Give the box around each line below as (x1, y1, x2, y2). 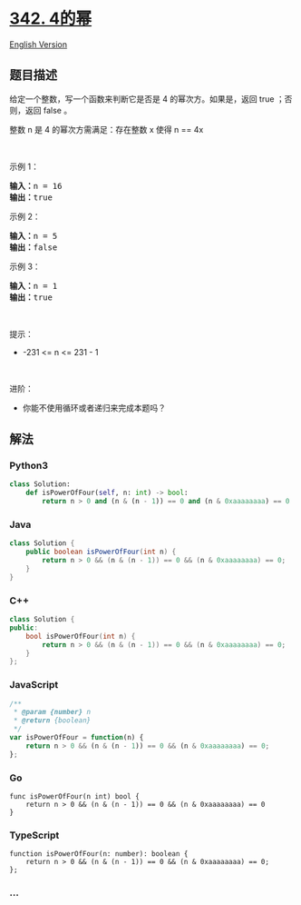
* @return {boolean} (13, 716, 92, 725)
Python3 (9, 460, 48, 472)
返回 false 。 (24, 104, 73, 115)
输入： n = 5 (9, 231, 58, 241)
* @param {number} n (13, 708, 92, 717)
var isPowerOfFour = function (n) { (9, 733, 144, 742)
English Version (9, 38, 68, 50)
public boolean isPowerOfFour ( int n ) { (25, 547, 177, 557)
